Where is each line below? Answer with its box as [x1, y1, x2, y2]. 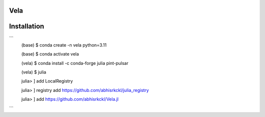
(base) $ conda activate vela [21, 51, 79, 57]
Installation [9, 22, 44, 30]
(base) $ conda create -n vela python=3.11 [21, 42, 107, 48]
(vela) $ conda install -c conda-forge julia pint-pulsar [21, 60, 129, 66]
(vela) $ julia [21, 69, 47, 75]
